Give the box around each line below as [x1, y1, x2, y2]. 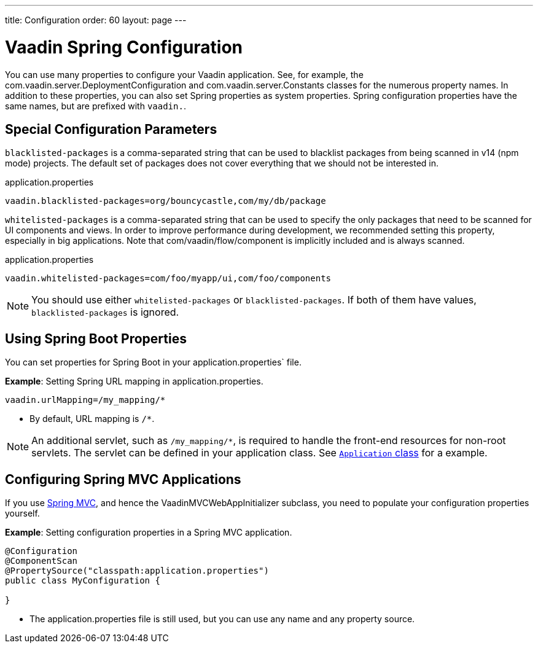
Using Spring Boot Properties [5, 330, 187, 346]
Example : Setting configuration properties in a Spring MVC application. [5, 527, 292, 538]
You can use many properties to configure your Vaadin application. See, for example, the [5, 69, 364, 80]
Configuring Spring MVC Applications [5, 471, 241, 487]
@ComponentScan [5, 556, 78, 566]
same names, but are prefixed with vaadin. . [5, 100, 186, 111]
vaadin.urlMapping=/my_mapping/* [5, 395, 166, 405]
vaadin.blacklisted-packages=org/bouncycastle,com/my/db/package [5, 196, 326, 206]
